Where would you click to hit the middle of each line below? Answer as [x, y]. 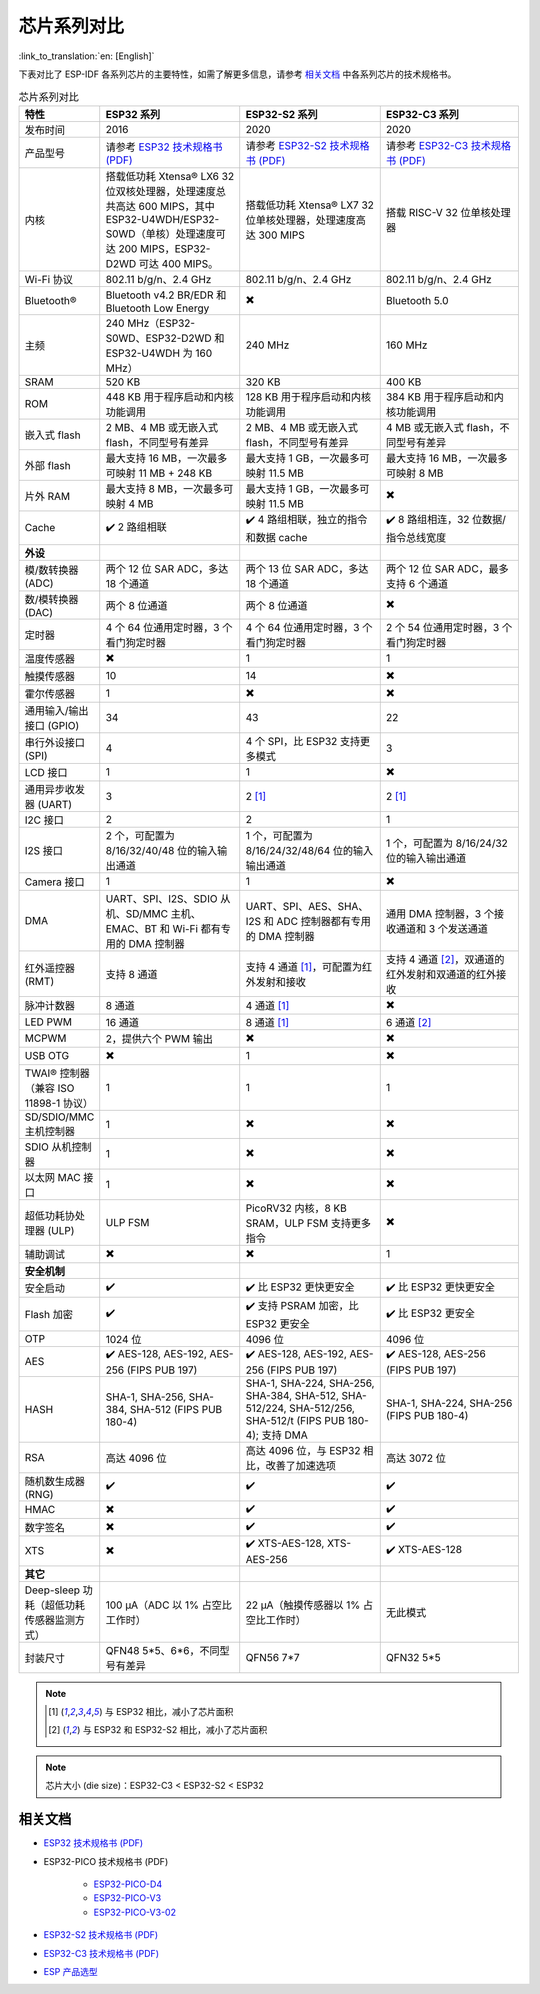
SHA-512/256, [321, 1408]
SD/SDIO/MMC [59, 1117]
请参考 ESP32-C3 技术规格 [448, 145]
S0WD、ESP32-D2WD [158, 338]
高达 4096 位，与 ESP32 [303, 1450]
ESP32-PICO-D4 [128, 1884]
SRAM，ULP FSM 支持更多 [308, 1223]
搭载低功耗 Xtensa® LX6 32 [170, 176]
